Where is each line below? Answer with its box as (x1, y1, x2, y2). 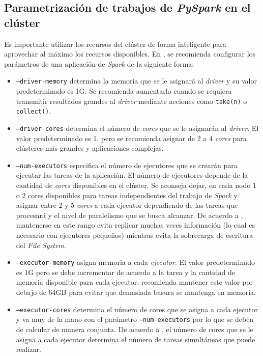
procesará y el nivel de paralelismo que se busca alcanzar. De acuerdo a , (16, 209, 243, 220)
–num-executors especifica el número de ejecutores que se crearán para (16, 159, 238, 170)
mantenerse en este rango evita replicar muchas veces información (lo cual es (16, 220, 255, 230)
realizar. (16, 344, 41, 354)
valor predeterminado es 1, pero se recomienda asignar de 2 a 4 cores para (16, 132, 247, 143)
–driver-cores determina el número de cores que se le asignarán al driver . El (16, 122, 259, 133)
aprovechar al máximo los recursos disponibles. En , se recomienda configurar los (4, 48, 256, 59)
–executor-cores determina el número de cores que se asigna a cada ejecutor (16, 304, 258, 314)
